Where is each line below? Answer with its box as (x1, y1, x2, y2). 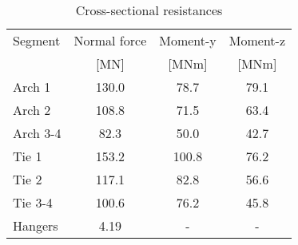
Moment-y (159, 31, 217, 49)
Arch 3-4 (13, 124, 62, 142)
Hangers (13, 216, 58, 235)
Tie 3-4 (13, 193, 53, 211)
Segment (13, 31, 61, 49)
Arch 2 (13, 101, 51, 119)
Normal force (74, 31, 147, 49)
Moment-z (228, 31, 286, 49)
